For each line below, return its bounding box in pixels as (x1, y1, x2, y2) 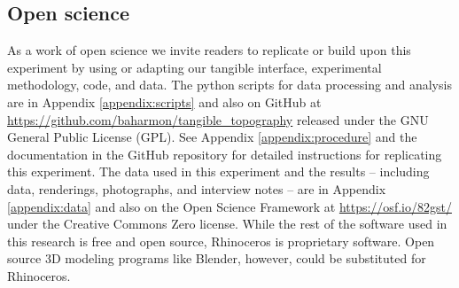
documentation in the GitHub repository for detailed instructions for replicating (7, 144, 442, 163)
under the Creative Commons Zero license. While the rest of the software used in (7, 214, 447, 233)
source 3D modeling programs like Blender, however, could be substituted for (7, 249, 426, 268)
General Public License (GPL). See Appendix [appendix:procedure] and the (7, 128, 417, 146)
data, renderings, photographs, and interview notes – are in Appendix (7, 179, 386, 198)
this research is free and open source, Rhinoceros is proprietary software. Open (7, 231, 435, 250)
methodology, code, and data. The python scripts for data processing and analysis (7, 75, 452, 94)
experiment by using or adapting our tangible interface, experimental (7, 58, 382, 76)
